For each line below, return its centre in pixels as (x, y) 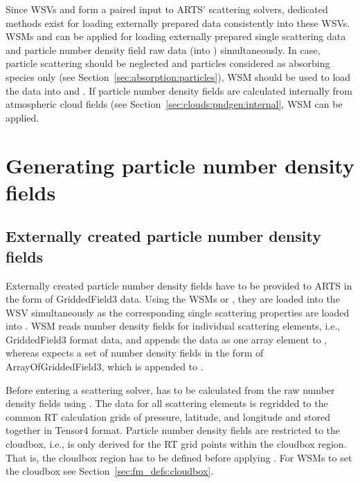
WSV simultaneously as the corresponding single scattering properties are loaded (178, 312)
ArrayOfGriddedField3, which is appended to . (105, 367)
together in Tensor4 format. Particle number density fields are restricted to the (173, 430)
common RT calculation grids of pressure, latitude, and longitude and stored (168, 416)
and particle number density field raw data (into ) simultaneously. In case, (163, 49)
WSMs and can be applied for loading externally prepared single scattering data (176, 36)
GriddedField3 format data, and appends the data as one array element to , (166, 339)
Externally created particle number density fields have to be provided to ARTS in (179, 285)
